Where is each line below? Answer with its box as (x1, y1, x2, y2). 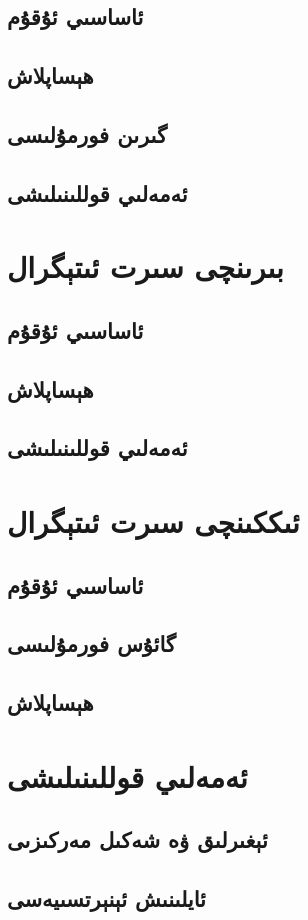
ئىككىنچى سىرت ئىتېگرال (7, 501, 300, 542)
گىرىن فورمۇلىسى (7, 118, 167, 149)
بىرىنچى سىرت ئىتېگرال (7, 246, 284, 287)
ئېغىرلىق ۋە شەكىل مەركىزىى (7, 824, 268, 855)
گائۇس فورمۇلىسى (7, 628, 176, 659)
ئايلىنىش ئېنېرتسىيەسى (7, 883, 206, 914)
